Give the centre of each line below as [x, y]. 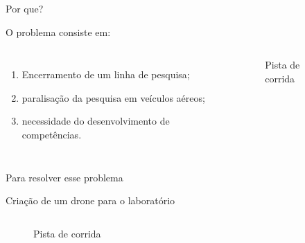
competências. [52, 134]
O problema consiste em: [58, 31]
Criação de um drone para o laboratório [90, 200]
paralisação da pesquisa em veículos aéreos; [113, 97]
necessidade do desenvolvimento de [96, 121]
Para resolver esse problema [64, 177]
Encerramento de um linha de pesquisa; [106, 74]
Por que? [25, 8]
